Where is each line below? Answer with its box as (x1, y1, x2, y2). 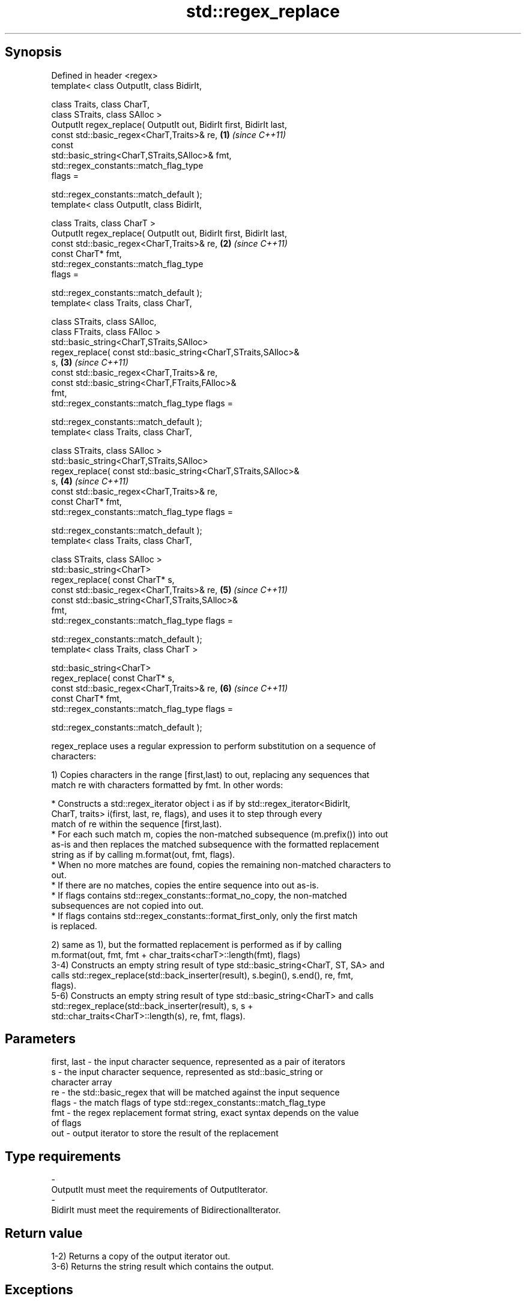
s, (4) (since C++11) (51, 475, 129, 486)
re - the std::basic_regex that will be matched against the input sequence (51, 1087, 340, 1098)
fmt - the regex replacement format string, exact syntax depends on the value (51, 1108, 359, 1118)
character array (51, 1077, 112, 1088)
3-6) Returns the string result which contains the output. (51, 1261, 274, 1272)
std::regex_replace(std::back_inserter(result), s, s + (51, 1000, 253, 1011)
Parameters (5, 1031, 76, 1047)
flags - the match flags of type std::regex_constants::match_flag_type (51, 1097, 326, 1108)
